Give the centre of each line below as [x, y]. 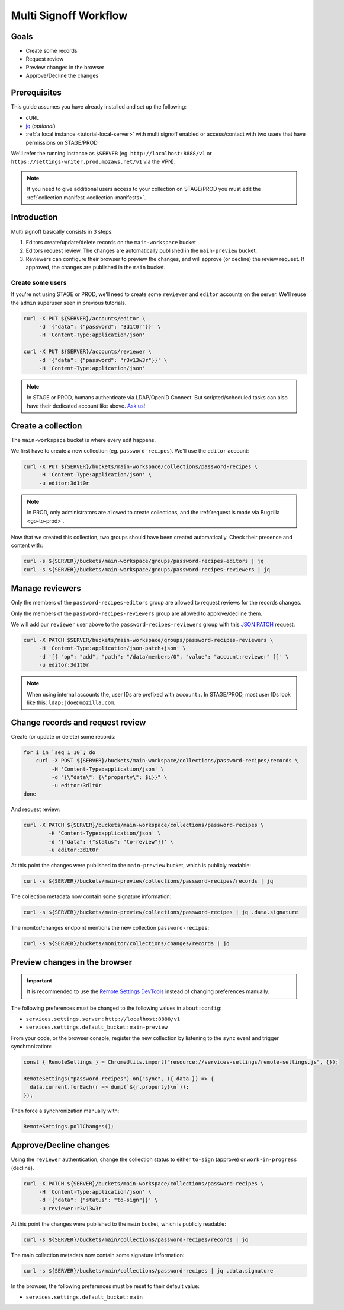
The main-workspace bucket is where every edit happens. [83, 440]
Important [40, 980]
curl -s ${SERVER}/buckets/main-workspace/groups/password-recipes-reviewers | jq [147, 569]
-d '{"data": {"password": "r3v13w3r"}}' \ [103, 360]
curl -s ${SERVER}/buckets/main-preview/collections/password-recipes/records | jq [148, 881]
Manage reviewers [46, 588]
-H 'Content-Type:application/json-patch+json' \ [112, 648]
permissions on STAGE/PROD [62, 142]
